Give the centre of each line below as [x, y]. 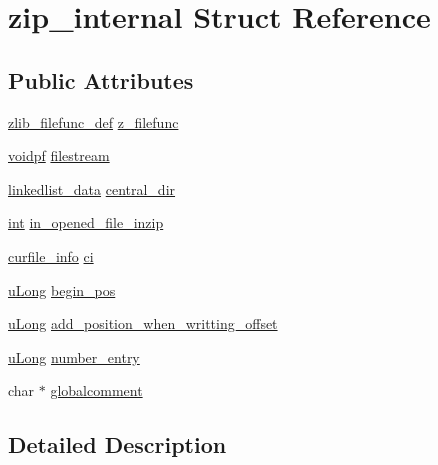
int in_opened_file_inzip [86, 222]
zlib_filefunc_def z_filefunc [93, 121]
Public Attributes [101, 79]
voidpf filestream [59, 155]
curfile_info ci [51, 255]
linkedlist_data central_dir [92, 188]
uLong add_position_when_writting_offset [143, 323]
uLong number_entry [74, 356]
